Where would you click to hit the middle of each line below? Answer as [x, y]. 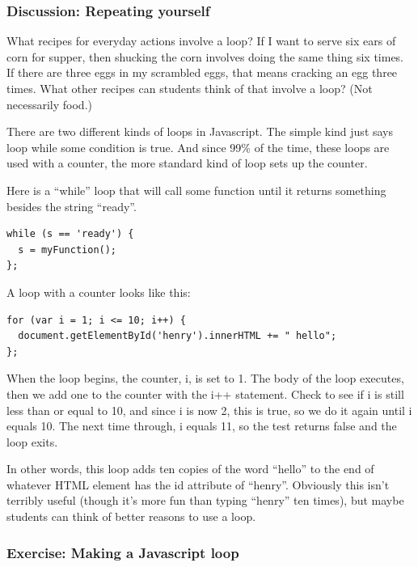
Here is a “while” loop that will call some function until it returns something [196, 190]
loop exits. [32, 441]
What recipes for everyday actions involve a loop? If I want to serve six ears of [201, 41]
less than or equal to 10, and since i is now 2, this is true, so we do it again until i [209, 410]
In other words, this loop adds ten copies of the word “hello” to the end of [190, 469]
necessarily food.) [49, 104]
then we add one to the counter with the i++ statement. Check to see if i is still [205, 394]
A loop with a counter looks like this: [99, 292]
